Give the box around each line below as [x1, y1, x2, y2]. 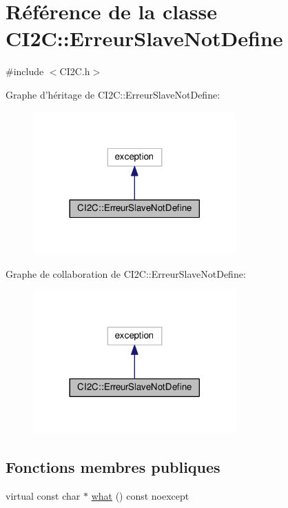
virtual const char [6, 488, 81, 502]
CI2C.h [59, 64, 90, 79]
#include [6, 64, 44, 79]
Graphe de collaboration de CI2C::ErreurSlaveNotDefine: [6, 266, 246, 281]
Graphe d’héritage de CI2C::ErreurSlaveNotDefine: [6, 87, 220, 101]
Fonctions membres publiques [6, 456, 220, 478]
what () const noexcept [91, 488, 189, 502]
